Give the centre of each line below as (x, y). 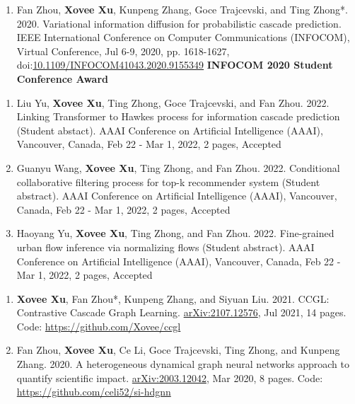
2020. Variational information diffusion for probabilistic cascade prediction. (179, 23)
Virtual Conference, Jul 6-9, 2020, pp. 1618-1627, (123, 51)
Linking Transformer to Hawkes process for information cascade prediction (178, 116)
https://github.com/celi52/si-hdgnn (94, 392)
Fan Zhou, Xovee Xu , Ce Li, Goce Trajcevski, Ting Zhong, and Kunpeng (178, 350)
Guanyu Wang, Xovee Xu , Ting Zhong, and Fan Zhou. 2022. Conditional (178, 167)
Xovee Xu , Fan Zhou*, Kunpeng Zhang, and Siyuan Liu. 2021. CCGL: (173, 298)
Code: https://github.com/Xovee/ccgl (99, 326)
